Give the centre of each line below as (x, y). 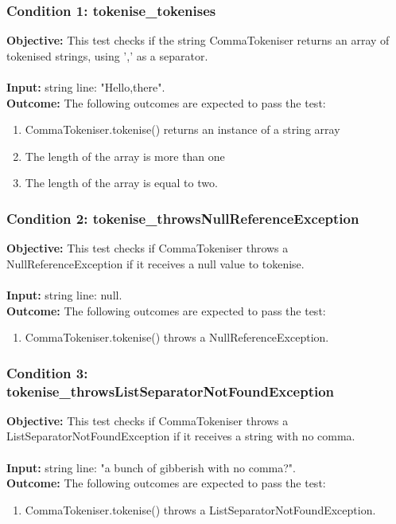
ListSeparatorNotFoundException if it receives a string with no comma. (181, 436)
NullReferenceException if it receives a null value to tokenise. (155, 263)
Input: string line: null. (64, 294)
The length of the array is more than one (125, 156)
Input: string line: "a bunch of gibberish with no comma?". (151, 467)
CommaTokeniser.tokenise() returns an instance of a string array (182, 129)
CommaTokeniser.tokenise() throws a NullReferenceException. (177, 337)
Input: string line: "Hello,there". (86, 87)
